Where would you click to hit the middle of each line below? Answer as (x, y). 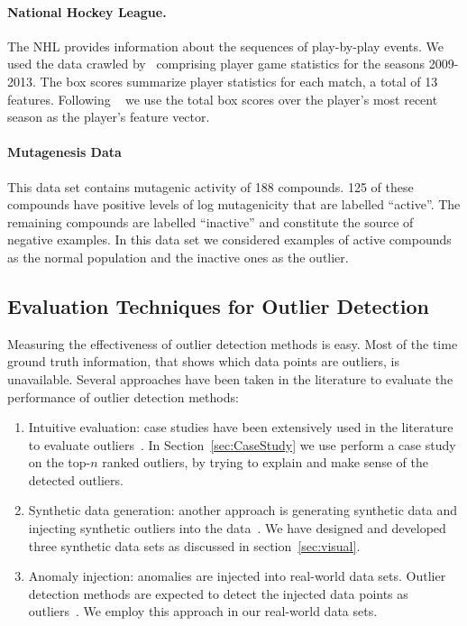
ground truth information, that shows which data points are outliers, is (204, 361)
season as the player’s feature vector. (109, 117)
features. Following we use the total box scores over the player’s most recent (223, 99)
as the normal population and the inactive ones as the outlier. (178, 257)
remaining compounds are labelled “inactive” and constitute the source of (211, 221)
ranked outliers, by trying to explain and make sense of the (265, 462)
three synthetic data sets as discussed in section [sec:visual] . (194, 545)
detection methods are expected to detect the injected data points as (218, 593)
